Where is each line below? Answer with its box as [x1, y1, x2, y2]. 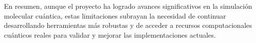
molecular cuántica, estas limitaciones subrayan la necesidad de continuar [4, 10, 226, 21]
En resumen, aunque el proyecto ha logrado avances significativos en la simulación [4, 1, 252, 11]
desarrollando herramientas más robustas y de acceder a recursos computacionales [4, 20, 252, 30]
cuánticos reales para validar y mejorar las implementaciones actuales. [4, 29, 216, 40]
